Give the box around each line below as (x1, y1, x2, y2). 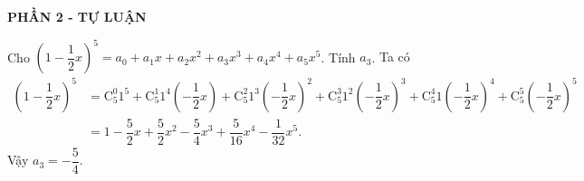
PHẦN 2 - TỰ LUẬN (7, 7, 147, 25)
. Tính (321, 47, 356, 66)
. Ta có (371, 47, 410, 66)
